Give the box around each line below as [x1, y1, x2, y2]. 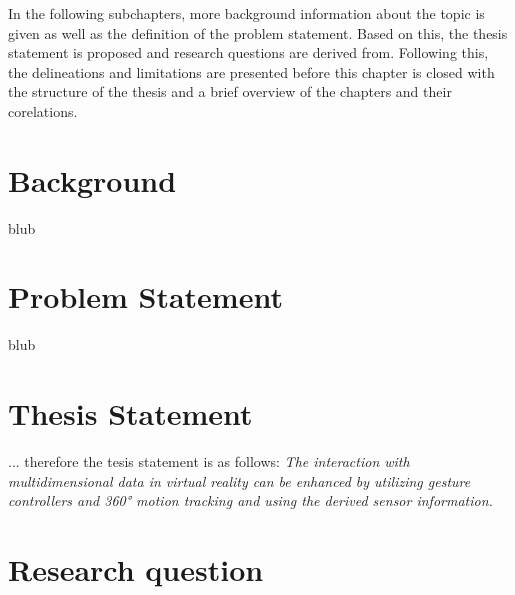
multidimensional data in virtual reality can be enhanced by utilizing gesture [8, 470, 471, 491]
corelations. [8, 100, 78, 121]
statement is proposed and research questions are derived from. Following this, [8, 42, 489, 63]
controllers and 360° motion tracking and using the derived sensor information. [8, 490, 493, 511]
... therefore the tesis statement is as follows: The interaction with [8, 451, 410, 472]
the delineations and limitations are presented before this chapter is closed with [8, 61, 495, 82]
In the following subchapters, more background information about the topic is [8, 3, 485, 23]
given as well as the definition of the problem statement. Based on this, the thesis [8, 22, 508, 43]
